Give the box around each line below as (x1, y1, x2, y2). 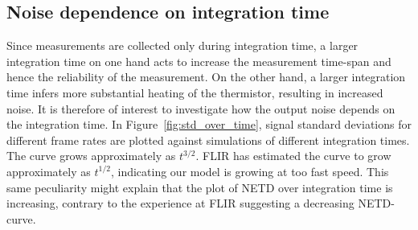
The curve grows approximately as (6, 147, 176, 164)
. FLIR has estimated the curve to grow (195, 147, 391, 164)
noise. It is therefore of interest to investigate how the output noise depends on (6, 100, 395, 117)
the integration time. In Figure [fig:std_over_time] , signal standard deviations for (6, 116, 412, 133)
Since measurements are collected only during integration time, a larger (6, 37, 359, 54)
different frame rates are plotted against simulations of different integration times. (6, 131, 410, 148)
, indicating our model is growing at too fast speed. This (110, 162, 389, 179)
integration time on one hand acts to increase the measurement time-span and (6, 52, 391, 69)
